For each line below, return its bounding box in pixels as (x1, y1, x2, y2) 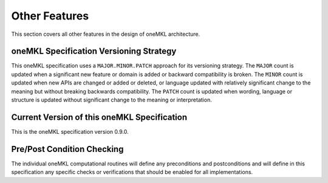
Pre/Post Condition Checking (11, 143, 124, 154)
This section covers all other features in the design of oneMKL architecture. (11, 30, 200, 38)
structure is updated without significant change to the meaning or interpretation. (11, 96, 212, 103)
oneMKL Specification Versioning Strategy (11, 46, 177, 57)
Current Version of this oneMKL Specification (11, 112, 188, 122)
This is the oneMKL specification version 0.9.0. (11, 128, 129, 135)
